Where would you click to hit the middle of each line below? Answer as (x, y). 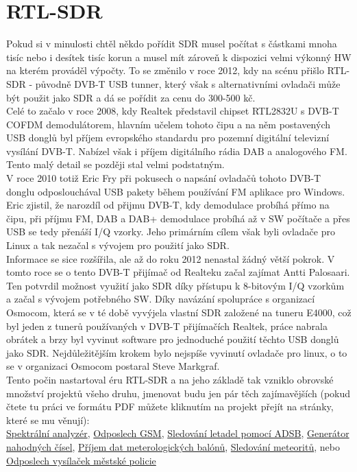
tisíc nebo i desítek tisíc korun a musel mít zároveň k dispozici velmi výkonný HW (179, 57)
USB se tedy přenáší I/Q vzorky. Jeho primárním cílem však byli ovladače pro (171, 232)
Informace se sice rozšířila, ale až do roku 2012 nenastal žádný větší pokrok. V (171, 258)
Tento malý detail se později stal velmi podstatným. (115, 164)
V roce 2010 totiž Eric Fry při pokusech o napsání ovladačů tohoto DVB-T (164, 178)
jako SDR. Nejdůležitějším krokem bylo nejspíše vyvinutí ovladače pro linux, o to (177, 352)
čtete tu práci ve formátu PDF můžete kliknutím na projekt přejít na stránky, (170, 406)
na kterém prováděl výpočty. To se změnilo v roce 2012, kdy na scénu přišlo (165, 70)
